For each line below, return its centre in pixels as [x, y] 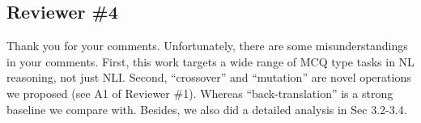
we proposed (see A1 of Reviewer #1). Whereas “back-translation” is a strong [200, 93]
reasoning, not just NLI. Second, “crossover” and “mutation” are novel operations [209, 77]
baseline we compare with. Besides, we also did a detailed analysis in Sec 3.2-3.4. [207, 109]
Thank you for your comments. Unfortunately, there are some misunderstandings [207, 46]
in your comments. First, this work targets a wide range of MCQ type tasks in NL [210, 61]
